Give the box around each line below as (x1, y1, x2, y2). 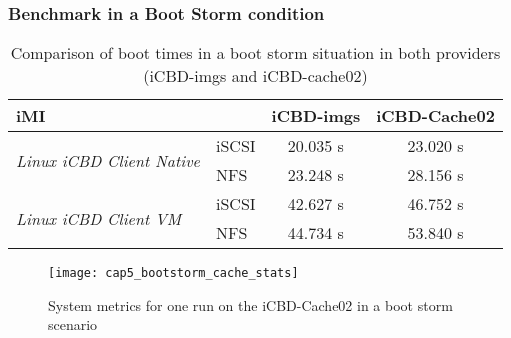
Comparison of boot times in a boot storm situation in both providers (10, 41, 501, 65)
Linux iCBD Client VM (16, 206, 182, 230)
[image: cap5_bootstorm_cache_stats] (48, 266, 299, 281)
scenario (48, 314, 98, 335)
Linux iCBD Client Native (16, 148, 200, 172)
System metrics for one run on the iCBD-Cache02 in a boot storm (48, 294, 453, 315)
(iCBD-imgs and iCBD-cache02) (143, 64, 368, 88)
